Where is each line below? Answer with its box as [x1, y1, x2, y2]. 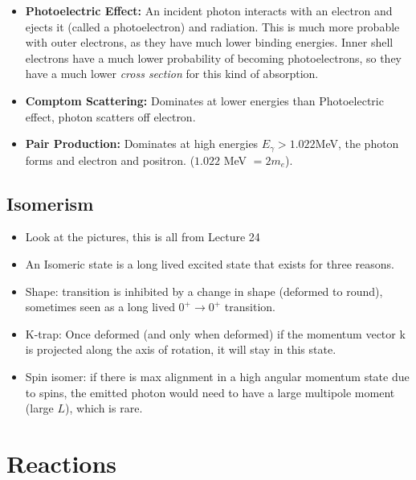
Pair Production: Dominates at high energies [25, 135, 259, 152]
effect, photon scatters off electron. [25, 108, 196, 125]
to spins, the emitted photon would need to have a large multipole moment [25, 384, 395, 400]
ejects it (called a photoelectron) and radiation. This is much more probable [25, 18, 400, 35]
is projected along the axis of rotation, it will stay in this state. [25, 341, 336, 358]
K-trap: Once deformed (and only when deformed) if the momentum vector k [25, 325, 406, 342]
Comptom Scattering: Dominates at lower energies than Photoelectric [25, 92, 384, 109]
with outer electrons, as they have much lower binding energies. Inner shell [25, 34, 394, 51]
